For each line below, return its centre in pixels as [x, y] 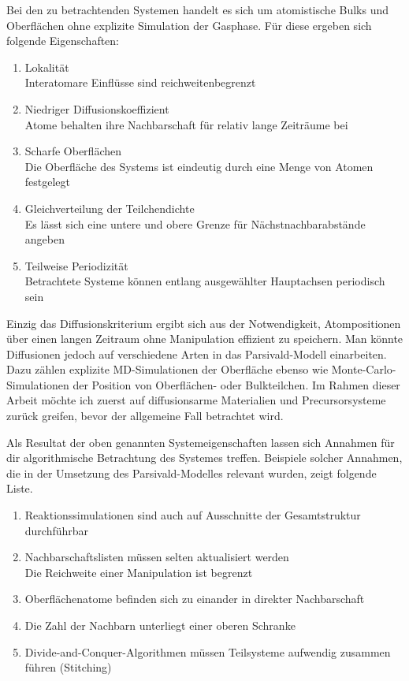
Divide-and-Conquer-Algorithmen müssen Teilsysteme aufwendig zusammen [208, 651]
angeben [45, 239]
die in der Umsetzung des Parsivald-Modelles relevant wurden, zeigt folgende [191, 473]
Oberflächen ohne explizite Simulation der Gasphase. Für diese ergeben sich [189, 25]
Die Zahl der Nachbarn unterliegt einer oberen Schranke [160, 625]
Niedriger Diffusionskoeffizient [97, 108]
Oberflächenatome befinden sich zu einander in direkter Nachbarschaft [195, 599]
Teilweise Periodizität [76, 265]
